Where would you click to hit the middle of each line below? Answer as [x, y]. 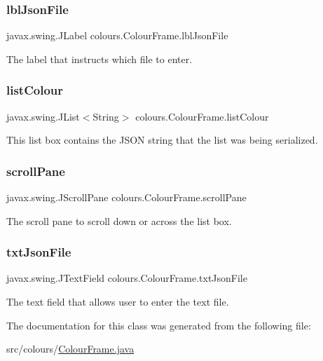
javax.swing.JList [43, 116]
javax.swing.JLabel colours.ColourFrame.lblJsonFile [117, 35]
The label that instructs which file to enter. [99, 59]
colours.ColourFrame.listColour [202, 116]
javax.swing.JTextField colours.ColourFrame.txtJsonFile [127, 278]
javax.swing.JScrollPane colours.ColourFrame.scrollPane [126, 197]
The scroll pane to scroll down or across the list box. [119, 220]
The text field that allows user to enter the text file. [118, 302]
